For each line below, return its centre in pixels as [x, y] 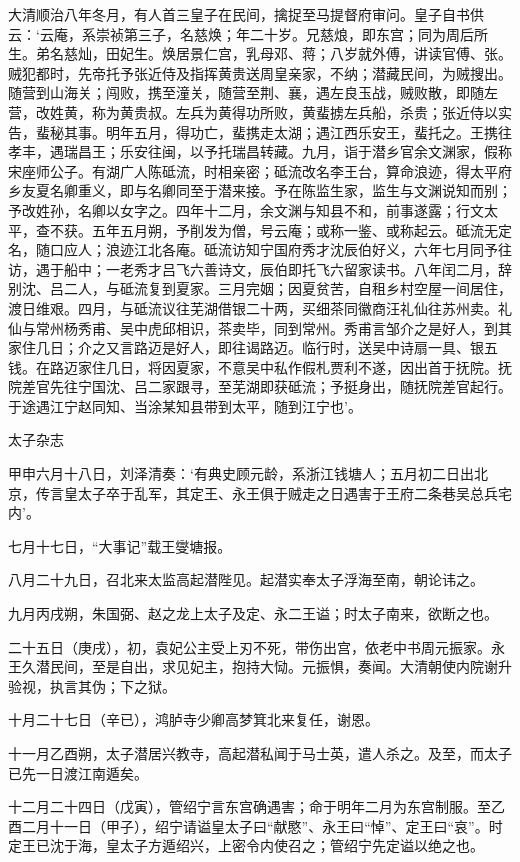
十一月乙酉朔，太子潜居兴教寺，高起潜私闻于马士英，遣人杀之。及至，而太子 [260, 753]
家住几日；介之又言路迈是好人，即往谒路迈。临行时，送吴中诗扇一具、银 [246, 347]
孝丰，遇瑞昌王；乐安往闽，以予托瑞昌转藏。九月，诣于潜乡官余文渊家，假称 [260, 151]
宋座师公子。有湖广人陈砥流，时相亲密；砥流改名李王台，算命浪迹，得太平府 [260, 170]
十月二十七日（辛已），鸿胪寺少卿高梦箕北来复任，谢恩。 [193, 719]
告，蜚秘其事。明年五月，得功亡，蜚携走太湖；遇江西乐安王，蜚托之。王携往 [260, 131]
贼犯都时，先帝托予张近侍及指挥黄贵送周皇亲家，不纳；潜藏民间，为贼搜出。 [260, 72]
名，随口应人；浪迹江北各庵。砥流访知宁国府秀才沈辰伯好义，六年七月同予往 [260, 249]
